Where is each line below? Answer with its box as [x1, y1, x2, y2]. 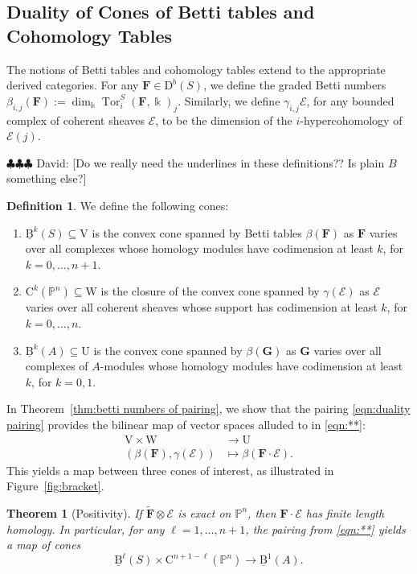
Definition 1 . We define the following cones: [6, 196, 229, 213]
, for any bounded [306, 92, 395, 109]
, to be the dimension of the [155, 111, 292, 128]
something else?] [6, 170, 87, 187]
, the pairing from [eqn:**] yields [245, 520, 406, 537]
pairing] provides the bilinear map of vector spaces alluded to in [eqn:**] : [6, 415, 366, 432]
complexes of [25, 357, 88, 374]
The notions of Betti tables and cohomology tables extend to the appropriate [6, 60, 386, 77]
